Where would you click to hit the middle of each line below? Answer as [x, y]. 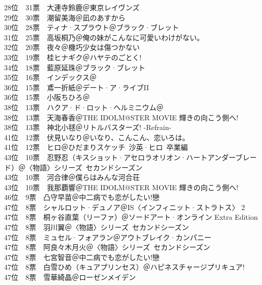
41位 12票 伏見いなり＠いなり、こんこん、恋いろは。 [97, 137]
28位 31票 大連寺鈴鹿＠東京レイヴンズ [72, 7]
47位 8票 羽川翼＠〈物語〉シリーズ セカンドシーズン [97, 227]
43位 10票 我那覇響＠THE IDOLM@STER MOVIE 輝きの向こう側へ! [121, 187]
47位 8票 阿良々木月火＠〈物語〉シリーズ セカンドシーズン [107, 247]
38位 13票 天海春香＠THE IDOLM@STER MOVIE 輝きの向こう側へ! [121, 117]
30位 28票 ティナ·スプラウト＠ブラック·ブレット [91, 27]
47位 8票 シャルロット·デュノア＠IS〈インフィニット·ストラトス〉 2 [125, 207]
